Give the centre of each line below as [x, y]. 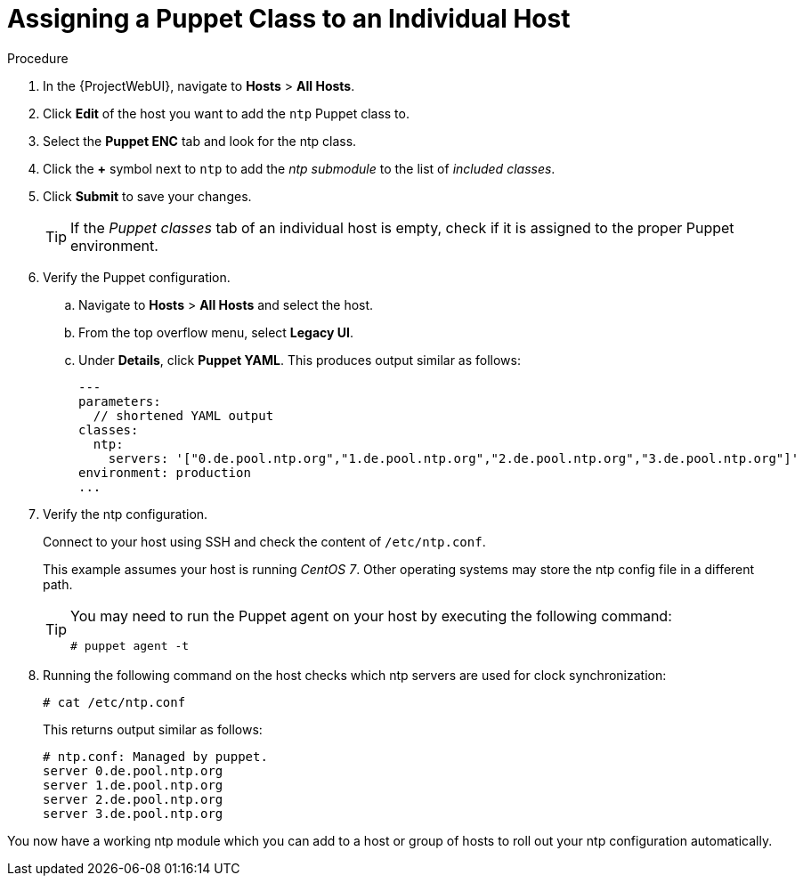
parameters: [120, 401]
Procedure [38, 58]
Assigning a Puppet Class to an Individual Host [289, 19]
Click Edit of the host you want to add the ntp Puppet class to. [226, 113]
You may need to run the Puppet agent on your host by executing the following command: [371, 616]
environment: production [165, 472]
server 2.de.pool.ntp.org [133, 799]
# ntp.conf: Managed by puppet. [155, 756]
